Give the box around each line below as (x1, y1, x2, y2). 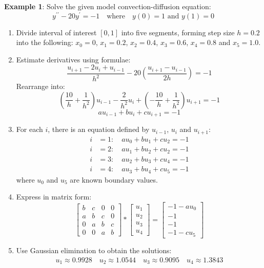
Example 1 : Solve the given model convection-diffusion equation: (4, 1, 211, 11)
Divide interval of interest (16, 27, 97, 37)
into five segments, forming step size (121, 27, 235, 37)
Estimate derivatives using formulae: (16, 54, 131, 64)
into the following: (16, 37, 73, 48)
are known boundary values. (70, 174, 158, 185)
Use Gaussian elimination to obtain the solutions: (16, 244, 172, 255)
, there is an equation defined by (48, 124, 150, 135)
